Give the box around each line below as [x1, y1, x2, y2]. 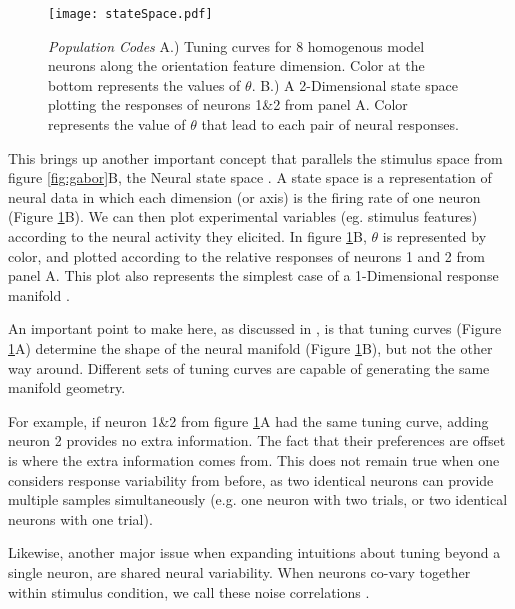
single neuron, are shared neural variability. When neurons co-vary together [8, 561, 471, 582]
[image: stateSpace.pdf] [48, 7, 213, 21]
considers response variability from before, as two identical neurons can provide [8, 469, 494, 490]
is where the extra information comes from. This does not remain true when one [8, 449, 500, 470]
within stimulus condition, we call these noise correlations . [8, 581, 370, 602]
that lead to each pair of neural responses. [201, 114, 459, 135]
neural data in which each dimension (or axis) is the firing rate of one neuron [8, 186, 481, 207]
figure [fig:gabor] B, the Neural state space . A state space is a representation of [8, 167, 492, 188]
